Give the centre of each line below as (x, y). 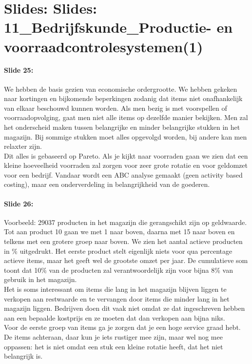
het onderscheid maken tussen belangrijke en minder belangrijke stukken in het (122, 127)
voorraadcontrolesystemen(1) (104, 46)
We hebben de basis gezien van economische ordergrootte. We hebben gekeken (121, 89)
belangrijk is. (23, 356)
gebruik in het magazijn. (40, 279)
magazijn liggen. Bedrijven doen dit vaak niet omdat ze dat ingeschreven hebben (125, 308)
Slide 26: (19, 203)
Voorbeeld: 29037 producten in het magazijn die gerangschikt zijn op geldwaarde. (126, 222)
